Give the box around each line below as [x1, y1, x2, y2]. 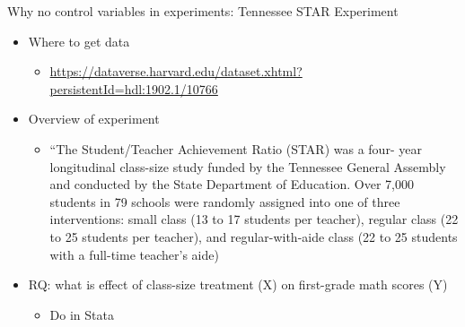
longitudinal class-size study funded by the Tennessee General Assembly [49, 157, 446, 176]
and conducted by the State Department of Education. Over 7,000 [49, 175, 414, 194]
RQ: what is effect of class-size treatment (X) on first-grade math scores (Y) [28, 275, 448, 294]
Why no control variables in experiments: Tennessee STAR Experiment [7, 2, 399, 20]
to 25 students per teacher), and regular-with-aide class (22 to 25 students [49, 227, 458, 245]
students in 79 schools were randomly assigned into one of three [49, 192, 400, 211]
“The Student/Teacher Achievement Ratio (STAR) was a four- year [49, 139, 422, 158]
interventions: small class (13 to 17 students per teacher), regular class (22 [49, 210, 459, 228]
